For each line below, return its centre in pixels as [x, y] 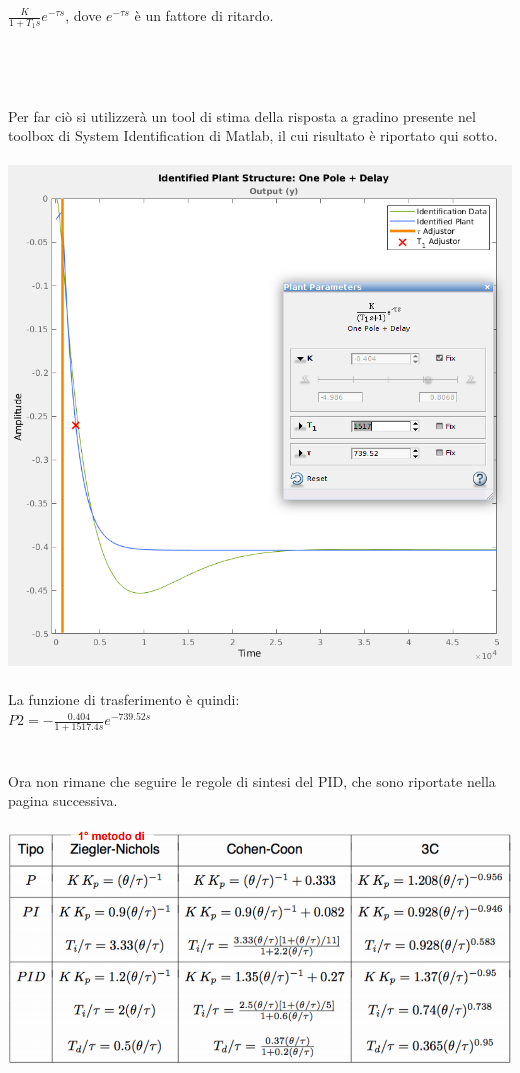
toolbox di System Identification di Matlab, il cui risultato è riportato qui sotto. [253, 135]
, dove [83, 15]
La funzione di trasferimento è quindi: [124, 699]
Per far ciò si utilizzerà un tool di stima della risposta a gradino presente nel [242, 115]
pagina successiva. [63, 800]
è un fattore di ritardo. [204, 15]
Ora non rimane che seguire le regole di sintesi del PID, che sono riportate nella [252, 780]
